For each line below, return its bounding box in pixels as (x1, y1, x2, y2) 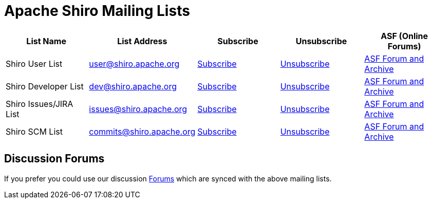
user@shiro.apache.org (89, 58, 180, 69)
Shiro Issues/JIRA (6, 98, 73, 109)
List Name (26, 35, 66, 46)
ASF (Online (381, 30, 428, 41)
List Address (117, 35, 167, 46)
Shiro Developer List (6, 81, 84, 91)
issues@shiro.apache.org (89, 103, 187, 114)
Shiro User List (6, 58, 63, 69)
